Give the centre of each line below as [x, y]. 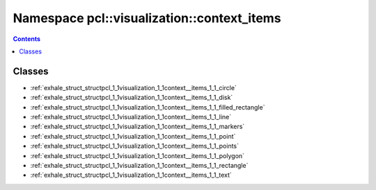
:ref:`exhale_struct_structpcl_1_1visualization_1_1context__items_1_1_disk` [132, 98]
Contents [27, 39]
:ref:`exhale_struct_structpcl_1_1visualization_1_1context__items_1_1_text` [131, 175]
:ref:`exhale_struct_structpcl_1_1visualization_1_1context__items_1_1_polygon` [138, 155]
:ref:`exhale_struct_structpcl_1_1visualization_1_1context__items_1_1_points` [135, 146]
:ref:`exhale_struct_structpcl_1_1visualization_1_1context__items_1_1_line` [131, 117]
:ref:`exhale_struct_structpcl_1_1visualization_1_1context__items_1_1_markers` [138, 127]
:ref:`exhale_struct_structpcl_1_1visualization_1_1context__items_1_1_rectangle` [139, 165]
